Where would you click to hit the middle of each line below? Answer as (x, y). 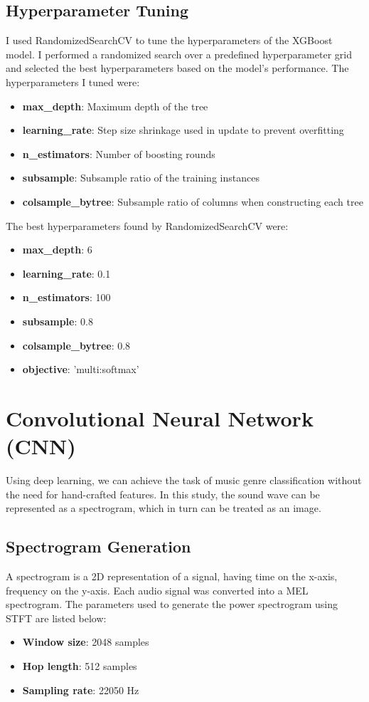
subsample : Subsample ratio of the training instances (141, 178)
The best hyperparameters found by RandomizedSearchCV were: (147, 225)
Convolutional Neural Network (160, 418)
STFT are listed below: (56, 618)
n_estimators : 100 (66, 297)
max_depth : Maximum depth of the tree (115, 106)
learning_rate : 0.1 (66, 273)
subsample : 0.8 (58, 321)
